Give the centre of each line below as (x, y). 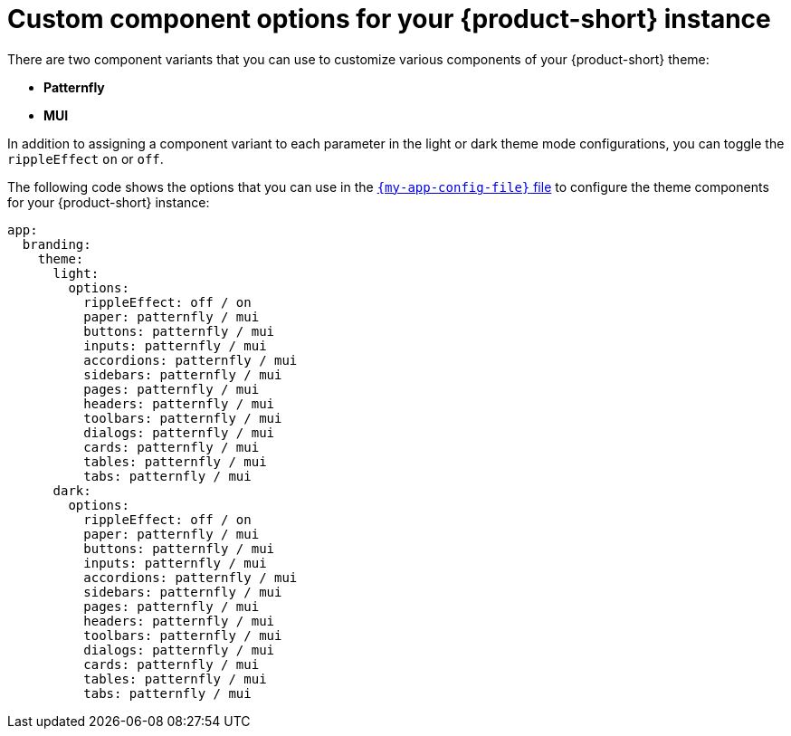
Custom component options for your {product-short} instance (389, 19)
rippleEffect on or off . (86, 158)
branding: (57, 244)
